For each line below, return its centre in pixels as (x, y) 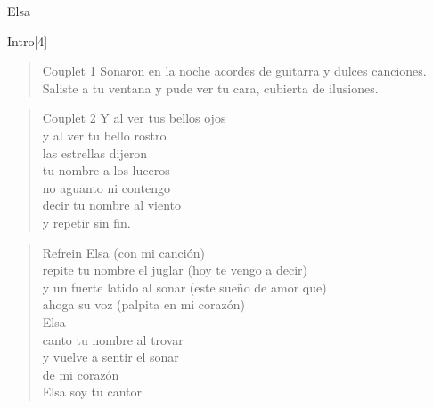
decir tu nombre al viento (112, 205)
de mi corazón (81, 374)
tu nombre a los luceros (106, 170)
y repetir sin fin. (86, 222)
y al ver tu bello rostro (104, 135)
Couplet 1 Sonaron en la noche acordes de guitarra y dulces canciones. (234, 71)
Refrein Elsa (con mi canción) (123, 252)
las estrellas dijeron (95, 152)
